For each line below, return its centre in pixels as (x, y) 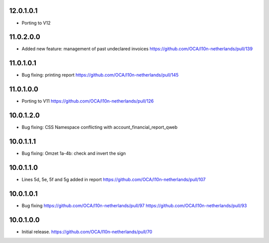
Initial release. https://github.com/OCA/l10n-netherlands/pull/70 (87, 232)
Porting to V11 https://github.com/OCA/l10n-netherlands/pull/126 (88, 101)
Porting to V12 (36, 23)
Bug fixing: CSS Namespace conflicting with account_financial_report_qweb (100, 127)
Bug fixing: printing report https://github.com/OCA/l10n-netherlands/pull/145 (100, 75)
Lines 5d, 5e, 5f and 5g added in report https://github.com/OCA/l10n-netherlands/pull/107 (114, 179)
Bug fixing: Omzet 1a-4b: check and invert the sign (74, 153)
